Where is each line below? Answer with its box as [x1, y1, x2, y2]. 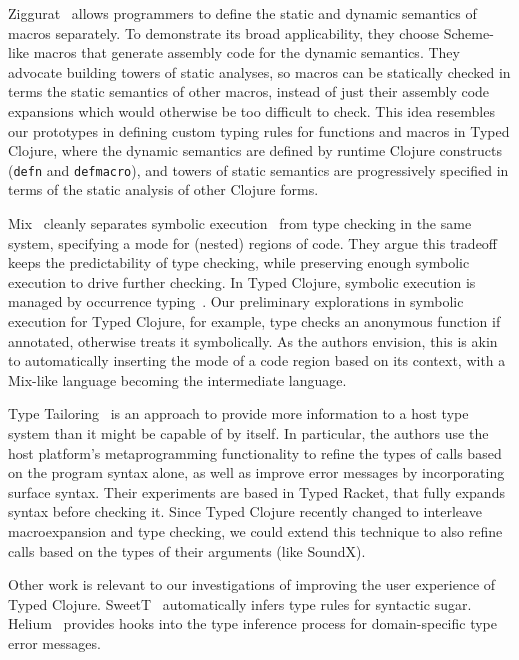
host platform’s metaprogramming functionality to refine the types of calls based [8, 442, 502, 463]
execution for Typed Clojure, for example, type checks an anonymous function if [8, 310, 501, 331]
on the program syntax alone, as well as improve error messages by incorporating [8, 462, 505, 483]
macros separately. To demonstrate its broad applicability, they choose [8, 22, 440, 43]
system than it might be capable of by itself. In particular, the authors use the [8, 422, 489, 443]
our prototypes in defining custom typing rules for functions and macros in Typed [8, 120, 510, 141]
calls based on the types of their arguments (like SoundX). [8, 540, 366, 561]
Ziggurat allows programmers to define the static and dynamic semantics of [8, 3, 477, 23]
